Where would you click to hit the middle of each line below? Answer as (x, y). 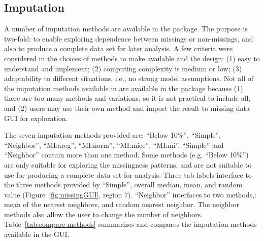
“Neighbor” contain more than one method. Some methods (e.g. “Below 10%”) (126, 155)
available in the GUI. (37, 234)
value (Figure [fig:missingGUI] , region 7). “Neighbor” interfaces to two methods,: (130, 194)
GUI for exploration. (36, 118)
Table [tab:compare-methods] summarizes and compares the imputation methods (130, 224)
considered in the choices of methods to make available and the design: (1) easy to (132, 58)
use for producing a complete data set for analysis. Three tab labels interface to (128, 174)
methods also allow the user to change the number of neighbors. (104, 214)
